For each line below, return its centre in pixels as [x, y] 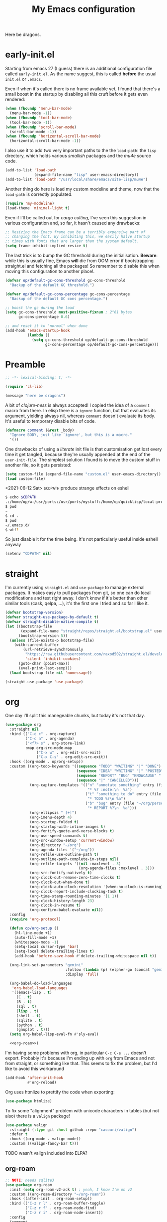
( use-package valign [27, 1125]
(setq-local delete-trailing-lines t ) [54, 951]
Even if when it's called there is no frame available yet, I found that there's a [83, 89]
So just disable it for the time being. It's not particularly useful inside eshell [82, 539]
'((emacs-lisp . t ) [32, 993]
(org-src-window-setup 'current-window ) [72, 841]
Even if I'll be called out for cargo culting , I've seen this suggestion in [76, 217]
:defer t [19, 1134]
